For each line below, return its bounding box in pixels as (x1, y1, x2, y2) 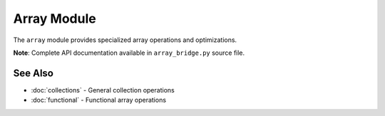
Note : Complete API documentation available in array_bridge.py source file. (13, 48, 245, 57)
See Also (13, 67, 53, 79)
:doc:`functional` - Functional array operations (31, 96, 167, 105)
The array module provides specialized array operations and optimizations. (13, 36, 237, 44)
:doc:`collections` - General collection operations (31, 85, 175, 94)
